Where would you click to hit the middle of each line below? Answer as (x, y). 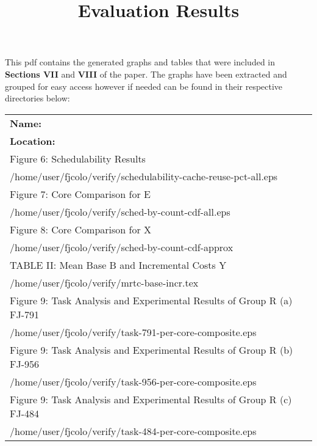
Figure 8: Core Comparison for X (81, 229)
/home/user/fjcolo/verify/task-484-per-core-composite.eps (133, 431)
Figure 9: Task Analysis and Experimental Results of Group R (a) (151, 300)
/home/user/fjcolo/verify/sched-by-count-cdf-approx (122, 247)
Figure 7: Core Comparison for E (80, 194)
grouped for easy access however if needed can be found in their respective (144, 86)
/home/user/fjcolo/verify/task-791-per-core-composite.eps (133, 332)
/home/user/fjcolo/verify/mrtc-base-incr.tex (104, 282)
